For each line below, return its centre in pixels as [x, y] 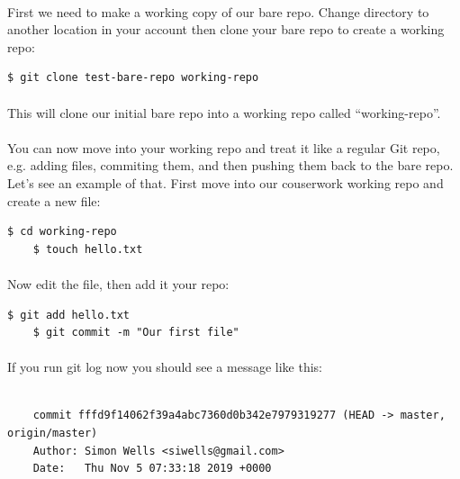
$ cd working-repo [62, 232]
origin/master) [53, 434]
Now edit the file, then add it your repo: [118, 283]
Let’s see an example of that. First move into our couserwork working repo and [225, 182]
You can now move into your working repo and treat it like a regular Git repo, [224, 147]
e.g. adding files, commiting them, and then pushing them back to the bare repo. [230, 165]
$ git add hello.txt [69, 315]
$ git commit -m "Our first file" [136, 333]
